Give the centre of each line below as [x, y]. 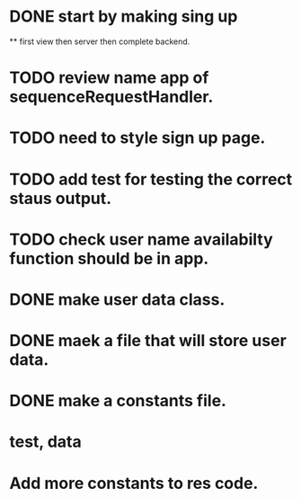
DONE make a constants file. [118, 401]
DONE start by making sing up [124, 17]
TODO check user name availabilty [142, 239]
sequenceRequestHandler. [111, 97]
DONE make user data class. [117, 299]
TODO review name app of [109, 78]
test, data [46, 442]
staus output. [61, 198]
